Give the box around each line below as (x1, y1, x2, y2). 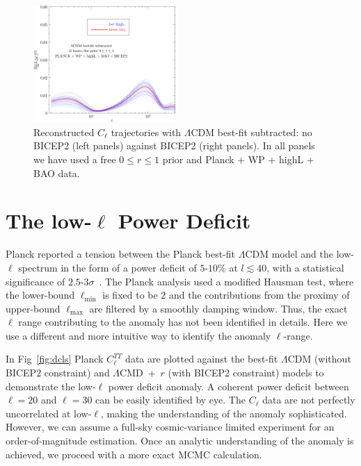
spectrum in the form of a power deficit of (18, 260, 197, 274)
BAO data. (33, 165, 80, 180)
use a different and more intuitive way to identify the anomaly (6, 328, 271, 342)
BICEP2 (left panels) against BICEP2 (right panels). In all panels (33, 138, 315, 153)
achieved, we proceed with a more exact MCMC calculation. (6, 447, 262, 461)
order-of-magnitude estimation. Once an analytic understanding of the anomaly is (6, 433, 354, 448)
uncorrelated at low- (6, 406, 92, 420)
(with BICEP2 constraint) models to (168, 365, 324, 380)
